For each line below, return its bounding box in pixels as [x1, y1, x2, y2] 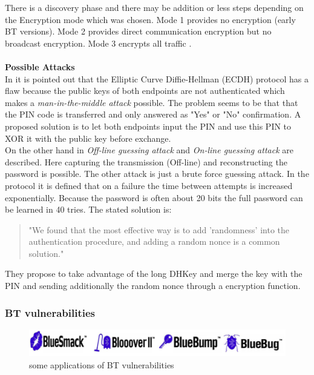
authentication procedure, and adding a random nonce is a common [28, 235, 280, 248]
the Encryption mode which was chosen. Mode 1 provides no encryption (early [5, 13, 296, 25]
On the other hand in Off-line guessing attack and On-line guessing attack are [5, 144, 293, 156]
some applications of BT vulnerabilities [29, 358, 174, 371]
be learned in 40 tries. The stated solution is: [5, 203, 172, 216]
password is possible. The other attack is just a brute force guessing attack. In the [5, 167, 309, 180]
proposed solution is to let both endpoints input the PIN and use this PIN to [5, 119, 292, 132]
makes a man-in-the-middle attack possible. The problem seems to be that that [5, 96, 298, 108]
